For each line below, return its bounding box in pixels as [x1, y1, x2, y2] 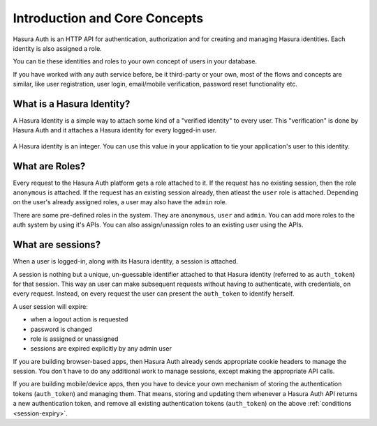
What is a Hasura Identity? [13, 98, 131, 109]
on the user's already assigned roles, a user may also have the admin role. [13, 198, 228, 206]
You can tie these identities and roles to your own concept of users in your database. [13, 57, 258, 66]
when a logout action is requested [30, 315, 128, 324]
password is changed [30, 325, 92, 333]
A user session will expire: [13, 302, 89, 310]
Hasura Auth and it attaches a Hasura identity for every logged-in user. [13, 126, 217, 135]
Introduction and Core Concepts [13, 10, 204, 26]
